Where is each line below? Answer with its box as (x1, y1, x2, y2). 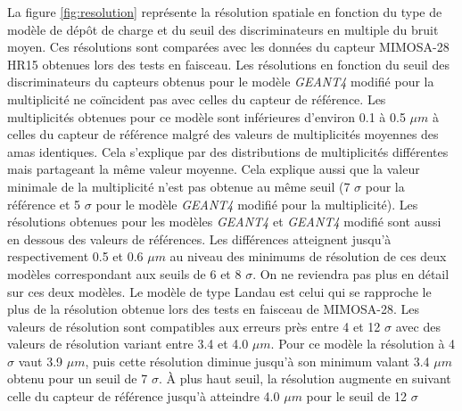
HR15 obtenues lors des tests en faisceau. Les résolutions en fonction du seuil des (7, 54, 450, 73)
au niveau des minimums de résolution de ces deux (169, 247, 447, 266)
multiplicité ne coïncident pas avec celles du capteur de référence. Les (7, 89, 386, 108)
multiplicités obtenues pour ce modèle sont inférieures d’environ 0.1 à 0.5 (7, 107, 406, 126)
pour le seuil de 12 (306, 387, 408, 406)
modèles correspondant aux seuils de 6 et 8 (7, 264, 242, 283)
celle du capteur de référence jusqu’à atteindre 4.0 (7, 387, 280, 406)
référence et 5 (7, 194, 81, 213)
